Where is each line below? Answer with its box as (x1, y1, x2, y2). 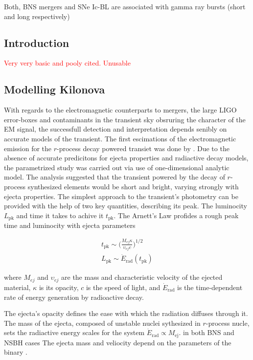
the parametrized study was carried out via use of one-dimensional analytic (4, 162, 230, 172)
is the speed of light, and (86, 282, 161, 292)
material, (4, 282, 31, 292)
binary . (4, 347, 27, 357)
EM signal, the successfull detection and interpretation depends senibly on (4, 124, 227, 134)
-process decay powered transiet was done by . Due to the (57, 143, 230, 153)
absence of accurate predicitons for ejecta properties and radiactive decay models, (4, 153, 249, 163)
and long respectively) (4, 11, 70, 21)
